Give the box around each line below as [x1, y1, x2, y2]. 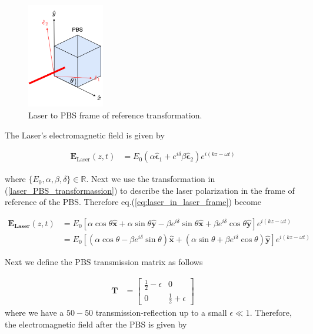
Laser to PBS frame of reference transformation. [28, 108, 202, 121]
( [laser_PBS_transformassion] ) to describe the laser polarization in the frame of [5, 184, 295, 196]
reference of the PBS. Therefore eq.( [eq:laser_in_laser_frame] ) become [5, 196, 261, 208]
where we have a [5, 306, 64, 319]
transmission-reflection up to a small [95, 306, 227, 319]
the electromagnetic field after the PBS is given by [5, 318, 187, 330]
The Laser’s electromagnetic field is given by [5, 128, 165, 141]
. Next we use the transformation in [86, 173, 215, 185]
